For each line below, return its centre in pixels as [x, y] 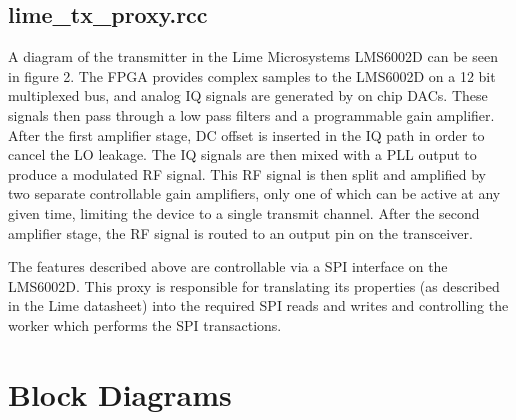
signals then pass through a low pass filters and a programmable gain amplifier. [251, 114]
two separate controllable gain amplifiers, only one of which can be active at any [254, 193]
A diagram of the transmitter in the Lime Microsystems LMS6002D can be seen [253, 56]
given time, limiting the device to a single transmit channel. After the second [244, 212]
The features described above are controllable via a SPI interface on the [228, 266]
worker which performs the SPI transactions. [145, 324]
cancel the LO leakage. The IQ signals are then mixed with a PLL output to [242, 154]
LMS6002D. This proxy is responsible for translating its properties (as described [254, 285]
